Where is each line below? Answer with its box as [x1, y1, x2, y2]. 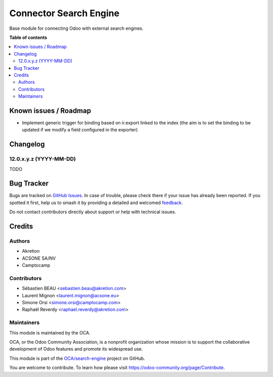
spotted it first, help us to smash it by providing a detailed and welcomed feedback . [9, 200, 183, 206]
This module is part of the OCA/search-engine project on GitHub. [9, 355, 145, 361]
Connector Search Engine [9, 8, 120, 19]
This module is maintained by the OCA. [9, 329, 90, 336]
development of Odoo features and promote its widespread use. [9, 346, 143, 352]
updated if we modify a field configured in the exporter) [22, 127, 138, 133]
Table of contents [9, 34, 48, 40]
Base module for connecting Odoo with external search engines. [9, 25, 144, 31]
